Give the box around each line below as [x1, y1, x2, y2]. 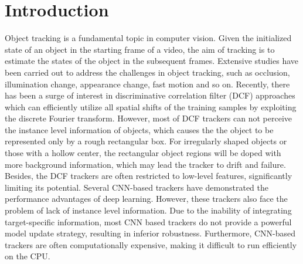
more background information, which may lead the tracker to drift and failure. [5, 158, 286, 170]
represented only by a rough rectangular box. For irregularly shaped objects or [5, 135, 287, 147]
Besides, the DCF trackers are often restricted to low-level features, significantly [5, 170, 292, 182]
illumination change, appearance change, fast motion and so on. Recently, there [5, 77, 290, 90]
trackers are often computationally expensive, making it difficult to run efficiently [5, 238, 297, 251]
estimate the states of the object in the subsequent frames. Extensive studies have [5, 55, 298, 67]
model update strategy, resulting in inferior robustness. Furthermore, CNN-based [5, 227, 296, 239]
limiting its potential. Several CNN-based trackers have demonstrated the [5, 181, 269, 193]
